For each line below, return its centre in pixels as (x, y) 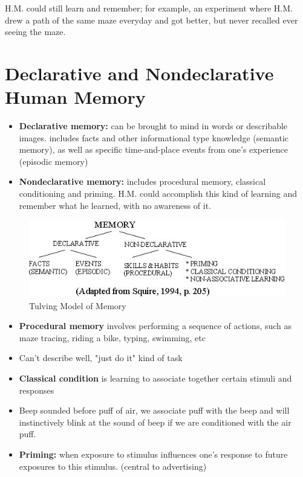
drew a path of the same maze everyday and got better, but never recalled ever (151, 20)
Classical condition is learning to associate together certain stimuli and (155, 378)
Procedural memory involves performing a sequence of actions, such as (155, 326)
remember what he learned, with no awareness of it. (115, 205)
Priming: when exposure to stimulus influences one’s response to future (153, 454)
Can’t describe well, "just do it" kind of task (101, 358)
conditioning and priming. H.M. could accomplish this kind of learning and (158, 194)
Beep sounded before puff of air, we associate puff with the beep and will (154, 410)
